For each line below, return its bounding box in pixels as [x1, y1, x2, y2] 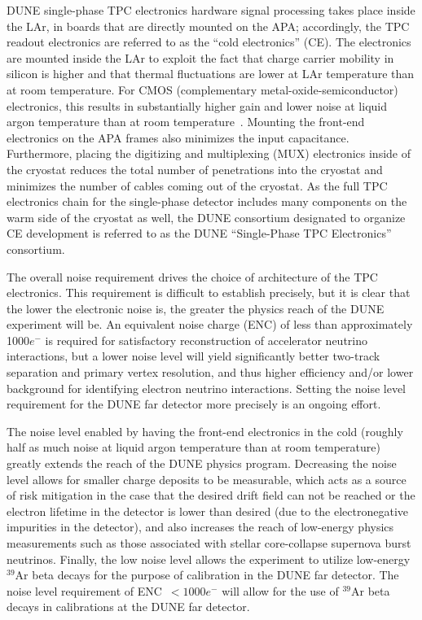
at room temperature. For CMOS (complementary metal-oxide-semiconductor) [7, 81, 398, 98]
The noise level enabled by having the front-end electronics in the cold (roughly [7, 422, 403, 439]
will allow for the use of [222, 582, 339, 599]
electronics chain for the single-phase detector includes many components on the [7, 193, 407, 210]
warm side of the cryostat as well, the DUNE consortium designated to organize [7, 208, 406, 225]
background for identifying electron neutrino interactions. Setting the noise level [7, 379, 407, 396]
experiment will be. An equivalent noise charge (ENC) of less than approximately [7, 316, 413, 333]
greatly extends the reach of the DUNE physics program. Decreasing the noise [7, 455, 397, 472]
